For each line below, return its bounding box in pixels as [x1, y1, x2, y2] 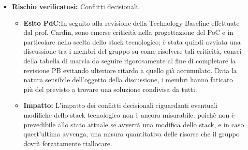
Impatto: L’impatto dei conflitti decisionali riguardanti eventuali [23, 100, 218, 110]
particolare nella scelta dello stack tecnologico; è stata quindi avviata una [23, 36, 241, 46]
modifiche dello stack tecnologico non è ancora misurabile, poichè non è [23, 109, 235, 120]
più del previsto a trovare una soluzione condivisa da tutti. [23, 84, 197, 94]
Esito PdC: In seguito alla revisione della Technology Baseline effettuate [23, 17, 240, 28]
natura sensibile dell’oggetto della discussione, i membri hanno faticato [23, 75, 233, 85]
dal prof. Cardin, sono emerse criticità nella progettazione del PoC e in [23, 27, 233, 37]
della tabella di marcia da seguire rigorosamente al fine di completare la [23, 55, 236, 65]
